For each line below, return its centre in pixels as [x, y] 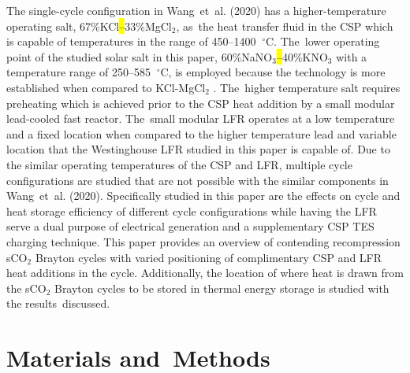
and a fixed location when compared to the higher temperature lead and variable [201, 133]
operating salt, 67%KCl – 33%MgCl [89, 26]
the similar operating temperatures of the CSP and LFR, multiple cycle [179, 164]
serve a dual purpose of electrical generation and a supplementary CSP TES [190, 226]
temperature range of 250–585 [78, 72]
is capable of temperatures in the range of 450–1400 [131, 41]
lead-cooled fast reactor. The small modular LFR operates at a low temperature [201, 118]
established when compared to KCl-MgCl [106, 87]
